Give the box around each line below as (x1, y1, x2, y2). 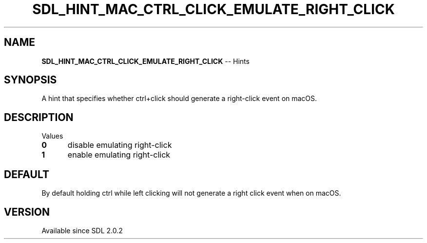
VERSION (4, 205, 50, 218)
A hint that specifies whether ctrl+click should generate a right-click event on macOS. (41, 94, 317, 103)
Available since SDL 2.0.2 (41, 226, 123, 235)
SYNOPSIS (4, 74, 57, 86)
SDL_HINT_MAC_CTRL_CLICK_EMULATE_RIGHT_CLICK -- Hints (41, 57, 250, 65)
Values (41, 132, 63, 141)
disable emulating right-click (67, 140, 172, 150)
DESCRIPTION (4, 111, 74, 123)
